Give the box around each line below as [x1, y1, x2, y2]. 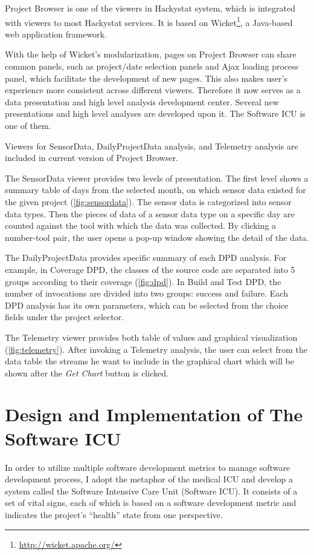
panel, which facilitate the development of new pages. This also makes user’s [5, 71, 287, 84]
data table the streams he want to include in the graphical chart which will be [5, 355, 294, 367]
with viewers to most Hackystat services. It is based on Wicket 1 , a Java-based [5, 14, 293, 28]
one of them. [5, 119, 51, 131]
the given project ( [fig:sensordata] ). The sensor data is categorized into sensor [5, 195, 292, 208]
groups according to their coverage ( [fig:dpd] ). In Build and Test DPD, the [5, 275, 281, 287]
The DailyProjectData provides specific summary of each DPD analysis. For [5, 251, 287, 264]
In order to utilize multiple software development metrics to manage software [5, 461, 290, 473]
